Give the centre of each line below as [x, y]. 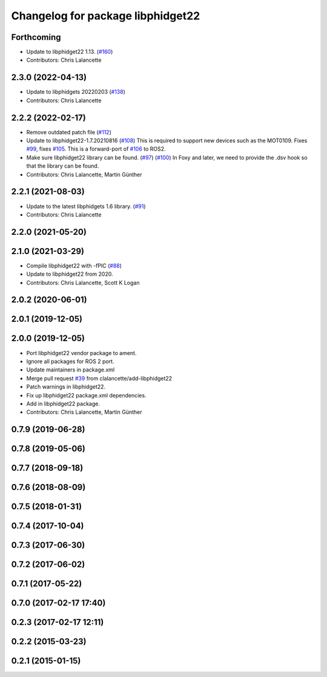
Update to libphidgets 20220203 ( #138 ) [76, 92]
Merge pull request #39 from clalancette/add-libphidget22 [99, 378]
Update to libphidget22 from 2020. [70, 274]
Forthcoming [36, 37]
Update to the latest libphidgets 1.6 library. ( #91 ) [86, 206]
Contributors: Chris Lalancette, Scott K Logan [83, 283]
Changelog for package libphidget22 [106, 16]
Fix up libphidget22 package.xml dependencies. [86, 395]
